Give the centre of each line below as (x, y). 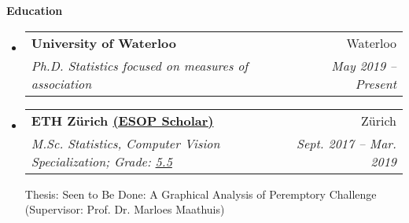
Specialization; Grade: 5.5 (101, 161)
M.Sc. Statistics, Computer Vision (125, 143)
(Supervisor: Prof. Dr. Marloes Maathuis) (125, 209)
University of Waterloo (103, 42)
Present (376, 83)
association (61, 83)
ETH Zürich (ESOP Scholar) (122, 120)
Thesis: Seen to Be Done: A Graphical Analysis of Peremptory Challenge (201, 194)
